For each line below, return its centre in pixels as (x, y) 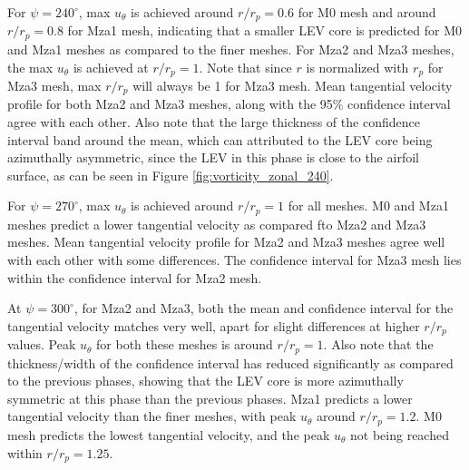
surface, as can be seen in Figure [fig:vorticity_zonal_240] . (171, 175)
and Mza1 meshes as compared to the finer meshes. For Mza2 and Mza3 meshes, (231, 49)
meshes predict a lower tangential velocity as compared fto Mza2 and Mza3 (217, 224)
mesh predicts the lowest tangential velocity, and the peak (169, 434)
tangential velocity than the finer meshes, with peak (152, 416)
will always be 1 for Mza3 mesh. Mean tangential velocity (293, 85)
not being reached (400, 434)
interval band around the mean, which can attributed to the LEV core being (220, 139)
